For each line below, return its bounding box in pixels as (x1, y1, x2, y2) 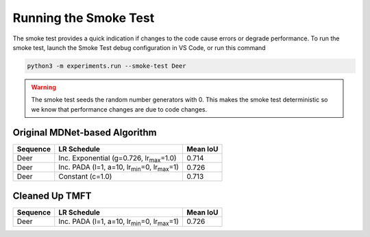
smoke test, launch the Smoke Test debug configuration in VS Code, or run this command (12, 43, 267, 51)
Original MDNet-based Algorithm (12, 127, 157, 138)
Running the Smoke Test (12, 10, 155, 25)
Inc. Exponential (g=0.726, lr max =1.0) (58, 153, 177, 164)
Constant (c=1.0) (58, 172, 112, 182)
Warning (31, 83, 56, 91)
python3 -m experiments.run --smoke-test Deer (27, 62, 186, 70)
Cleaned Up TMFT (12, 190, 92, 201)
